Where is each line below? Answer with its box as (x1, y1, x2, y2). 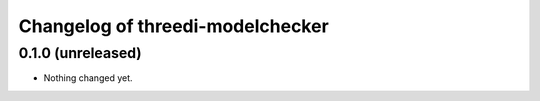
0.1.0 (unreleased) (18, 44, 142, 62)
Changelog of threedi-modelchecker (18, 15, 329, 37)
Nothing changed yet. (43, 72, 134, 84)
